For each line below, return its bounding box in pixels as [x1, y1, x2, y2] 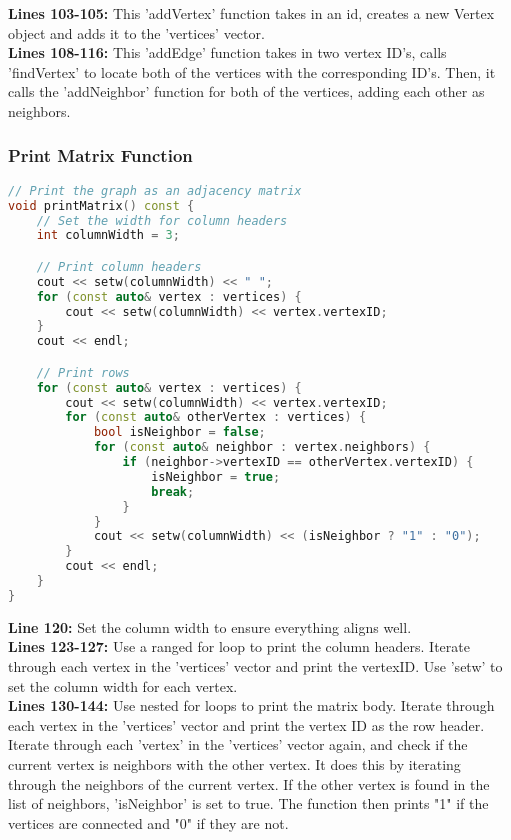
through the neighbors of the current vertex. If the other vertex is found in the [8, 773, 490, 794]
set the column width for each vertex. [8, 675, 238, 696]
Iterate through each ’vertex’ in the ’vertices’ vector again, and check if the [8, 734, 468, 755]
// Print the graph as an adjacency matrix [8, 183, 302, 198]
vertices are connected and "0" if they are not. [8, 812, 289, 833]
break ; [151, 484, 195, 499]
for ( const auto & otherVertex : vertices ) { [65, 410, 367, 425]
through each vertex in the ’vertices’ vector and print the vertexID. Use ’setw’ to [8, 656, 503, 677]
